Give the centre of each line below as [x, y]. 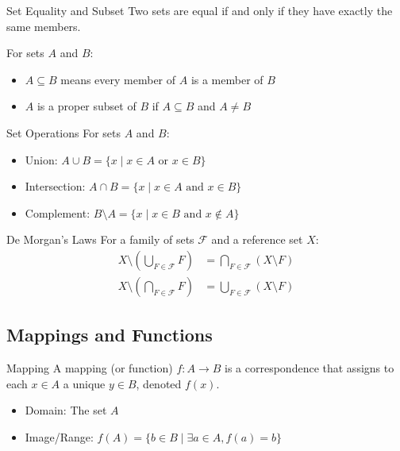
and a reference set [257, 239]
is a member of [227, 79]
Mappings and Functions [110, 335]
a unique [84, 383]
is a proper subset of [87, 106]
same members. [44, 26]
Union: [41, 159]
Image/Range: [59, 436]
